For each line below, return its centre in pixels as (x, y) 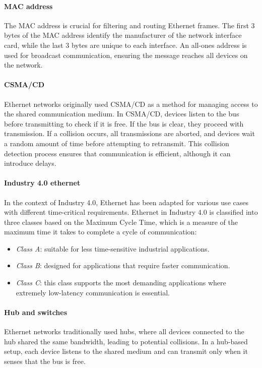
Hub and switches (36, 312)
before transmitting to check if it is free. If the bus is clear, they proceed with (124, 123)
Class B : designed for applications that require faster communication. (123, 265)
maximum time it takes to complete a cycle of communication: (101, 232)
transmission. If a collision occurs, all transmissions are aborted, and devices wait (129, 133)
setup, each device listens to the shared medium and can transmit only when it (126, 351)
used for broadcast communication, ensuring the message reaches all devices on (126, 55)
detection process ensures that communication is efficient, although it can (117, 153)
